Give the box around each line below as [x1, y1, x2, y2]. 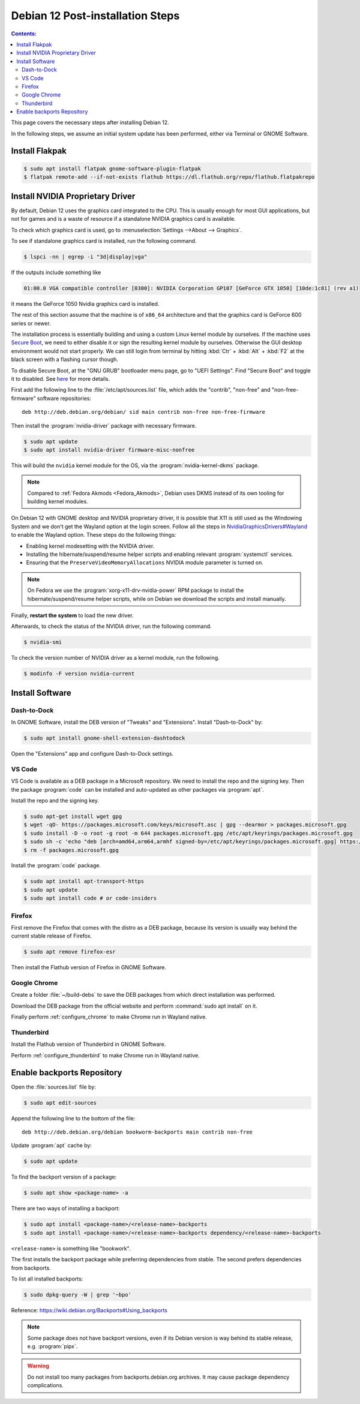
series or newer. [11, 320, 51, 327]
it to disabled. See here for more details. [11, 375, 110, 382]
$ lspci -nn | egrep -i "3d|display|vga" [23, 253, 148, 260]
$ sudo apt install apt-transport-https [23, 878, 144, 885]
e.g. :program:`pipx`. [27, 1343, 78, 1350]
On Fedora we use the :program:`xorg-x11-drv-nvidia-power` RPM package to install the [27, 587, 244, 594]
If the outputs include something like [11, 269, 101, 276]
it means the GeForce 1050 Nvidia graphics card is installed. [11, 300, 160, 307]
